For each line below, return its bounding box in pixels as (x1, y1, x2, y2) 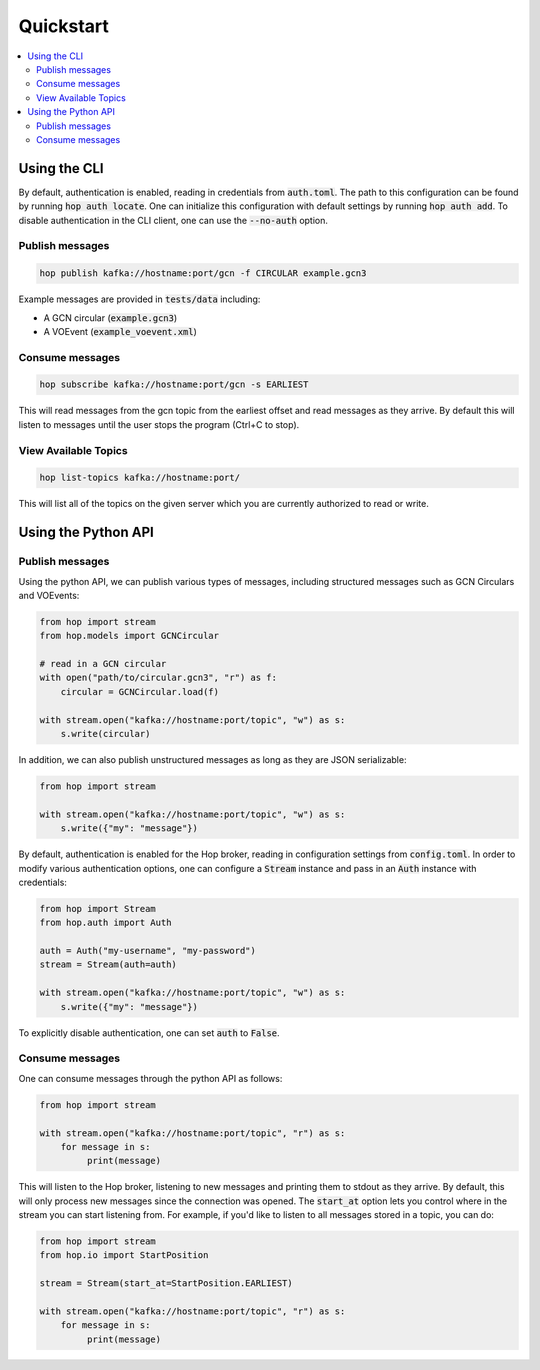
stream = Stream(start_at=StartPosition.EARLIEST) (39, 1278, 294, 1289)
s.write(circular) (60, 728, 151, 739)
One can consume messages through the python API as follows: (18, 1072, 283, 1084)
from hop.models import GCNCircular (39, 630, 220, 642)
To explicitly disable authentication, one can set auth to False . (18, 1026, 280, 1039)
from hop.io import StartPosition (39, 1250, 209, 1261)
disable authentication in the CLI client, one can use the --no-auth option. (18, 214, 329, 226)
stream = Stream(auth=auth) (39, 959, 177, 970)
